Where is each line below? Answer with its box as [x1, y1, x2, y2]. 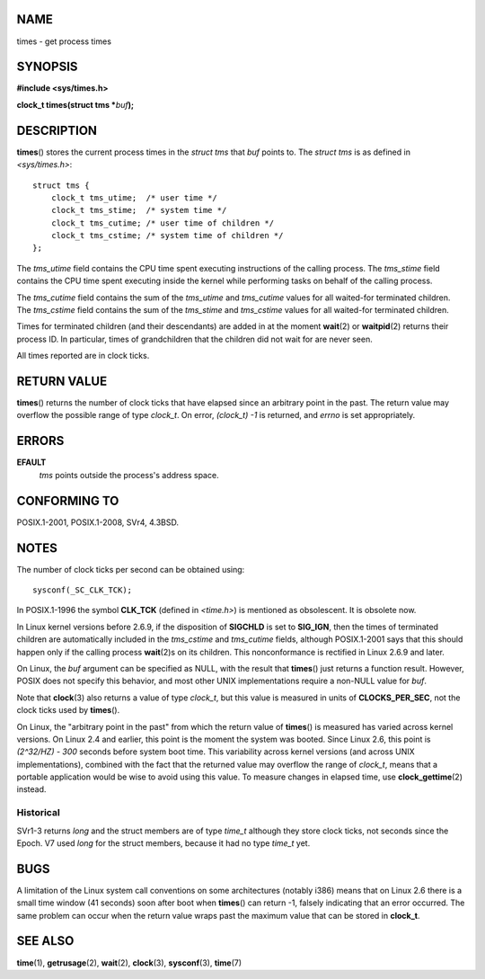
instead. [16, 784, 47, 795]
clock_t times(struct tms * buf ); [16, 99, 135, 110]
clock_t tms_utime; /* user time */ [50, 192, 217, 202]
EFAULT [16, 457, 47, 467]
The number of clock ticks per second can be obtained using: [16, 564, 245, 574]
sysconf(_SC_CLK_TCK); [32, 584, 133, 595]
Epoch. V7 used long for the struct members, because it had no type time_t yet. [16, 837, 311, 849]
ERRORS [16, 433, 65, 449]
